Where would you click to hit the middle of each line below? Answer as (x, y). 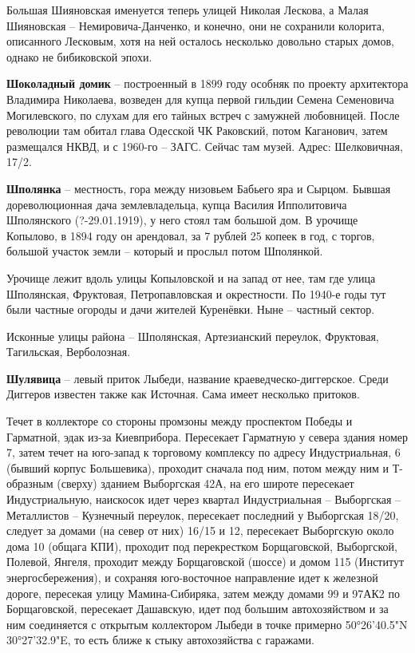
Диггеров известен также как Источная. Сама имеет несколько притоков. (183, 394)
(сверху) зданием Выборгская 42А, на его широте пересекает (206, 483)
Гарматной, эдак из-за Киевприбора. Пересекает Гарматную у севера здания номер (207, 436)
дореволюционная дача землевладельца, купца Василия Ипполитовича (177, 204)
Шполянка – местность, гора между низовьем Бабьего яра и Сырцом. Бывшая (199, 188)
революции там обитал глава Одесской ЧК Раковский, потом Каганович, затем (197, 131)
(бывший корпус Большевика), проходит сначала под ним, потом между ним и (198, 467)
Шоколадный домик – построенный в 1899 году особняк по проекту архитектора (207, 83)
